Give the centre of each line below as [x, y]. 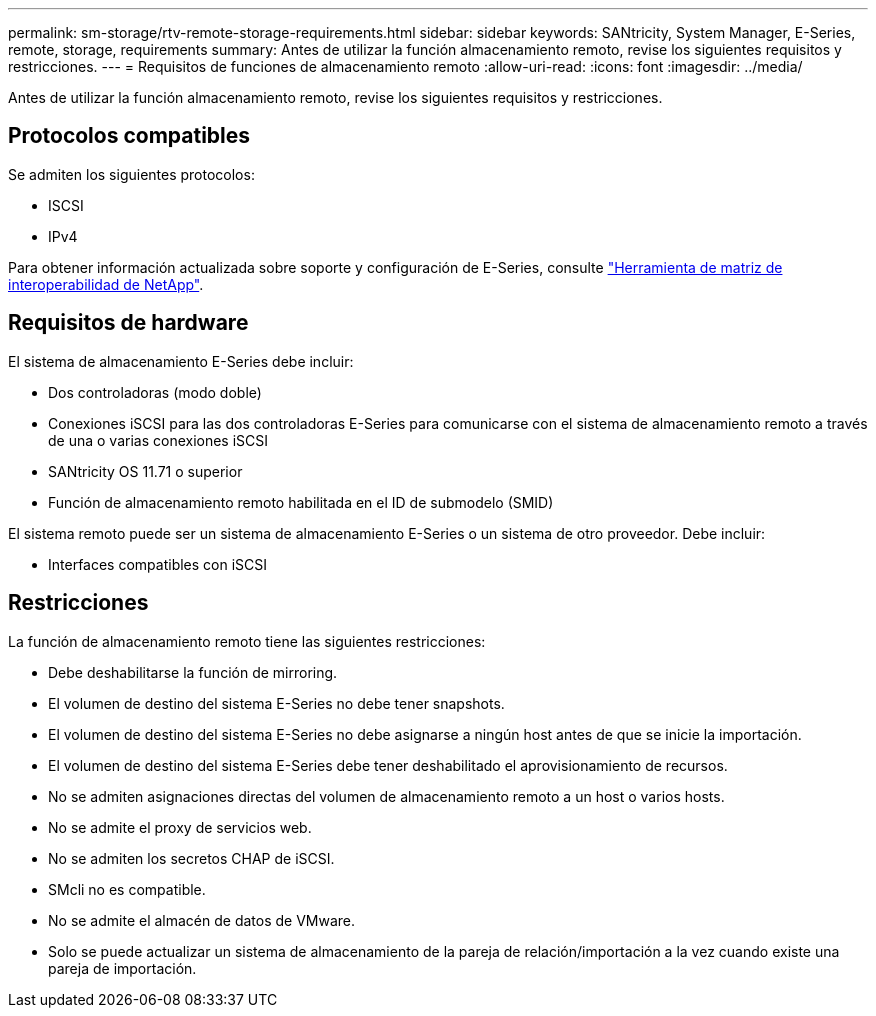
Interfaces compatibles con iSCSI [158, 564]
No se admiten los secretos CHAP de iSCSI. [191, 858]
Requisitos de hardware [128, 323]
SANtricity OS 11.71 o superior [145, 471]
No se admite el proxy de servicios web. [180, 827]
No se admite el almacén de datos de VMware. [202, 920]
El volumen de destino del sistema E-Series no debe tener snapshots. [276, 703]
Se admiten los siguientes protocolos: [131, 174]
